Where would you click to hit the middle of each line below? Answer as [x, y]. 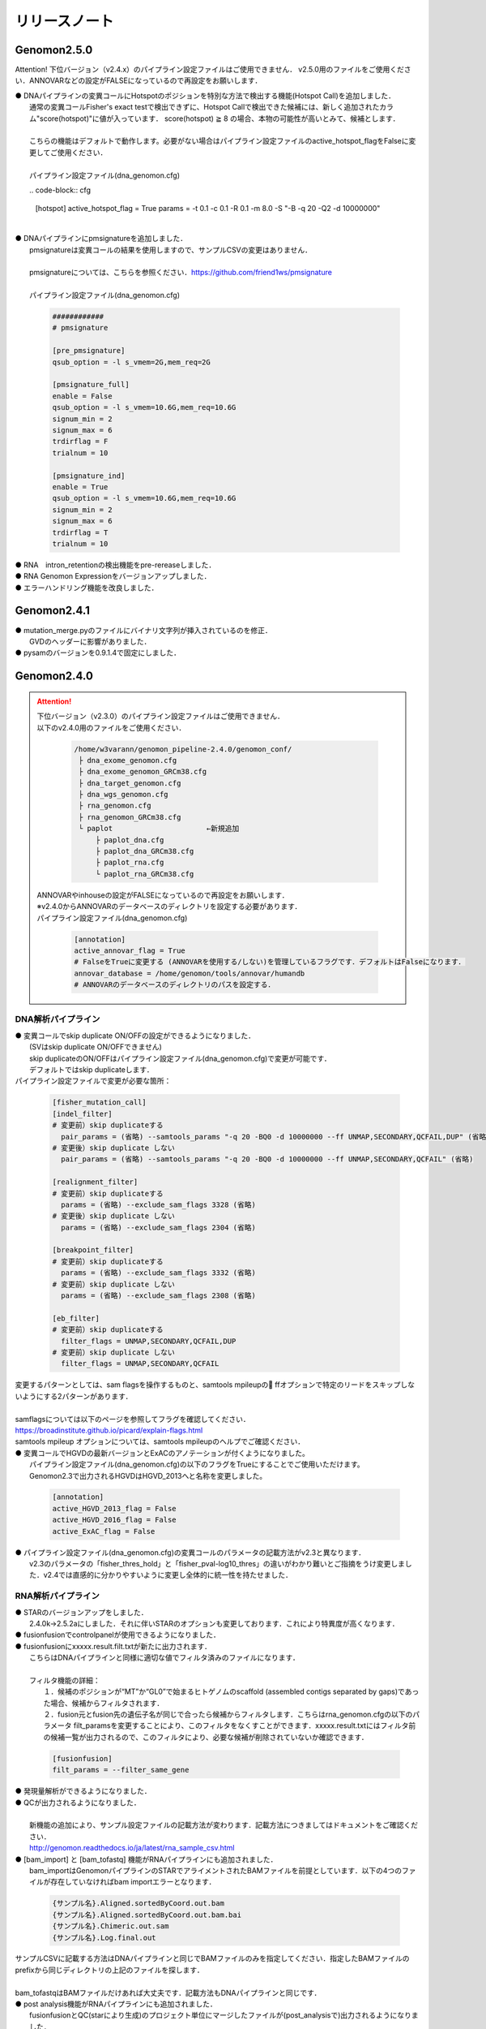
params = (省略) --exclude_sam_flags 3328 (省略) [159, 1204]
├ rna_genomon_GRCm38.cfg [130, 817]
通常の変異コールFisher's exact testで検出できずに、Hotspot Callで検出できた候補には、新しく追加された [205, 107]
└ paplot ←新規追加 [159, 829]
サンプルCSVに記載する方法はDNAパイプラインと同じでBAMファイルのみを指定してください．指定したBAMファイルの [212, 1958]
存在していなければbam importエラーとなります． [133, 1882]
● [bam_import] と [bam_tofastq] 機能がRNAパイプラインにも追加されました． [146, 1859]
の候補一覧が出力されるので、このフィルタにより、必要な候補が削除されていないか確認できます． [206, 1737]
